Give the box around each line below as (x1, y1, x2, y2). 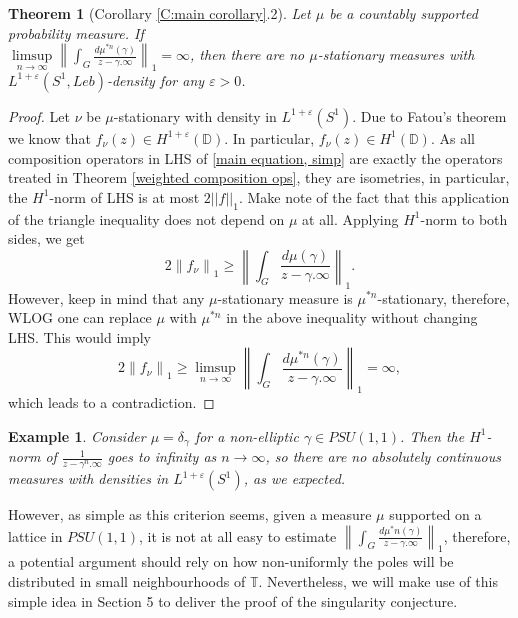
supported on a (389, 504, 482, 524)
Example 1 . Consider (8, 425, 146, 446)
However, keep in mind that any (8, 287, 205, 308)
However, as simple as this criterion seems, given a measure (8, 504, 372, 524)
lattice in (8, 525, 63, 546)
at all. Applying (302, 208, 399, 229)
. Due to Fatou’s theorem (352, 105, 507, 126)
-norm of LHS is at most (49, 186, 200, 207)
